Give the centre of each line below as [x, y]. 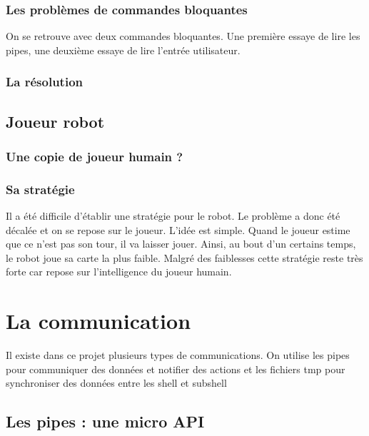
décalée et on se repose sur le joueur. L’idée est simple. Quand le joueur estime [178, 229]
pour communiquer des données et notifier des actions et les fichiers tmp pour [176, 369]
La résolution [45, 82]
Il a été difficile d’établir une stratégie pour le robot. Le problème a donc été [173, 216]
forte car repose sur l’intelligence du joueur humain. [119, 272]
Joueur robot [55, 121]
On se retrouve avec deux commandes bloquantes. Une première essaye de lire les [183, 36]
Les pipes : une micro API [105, 421]
